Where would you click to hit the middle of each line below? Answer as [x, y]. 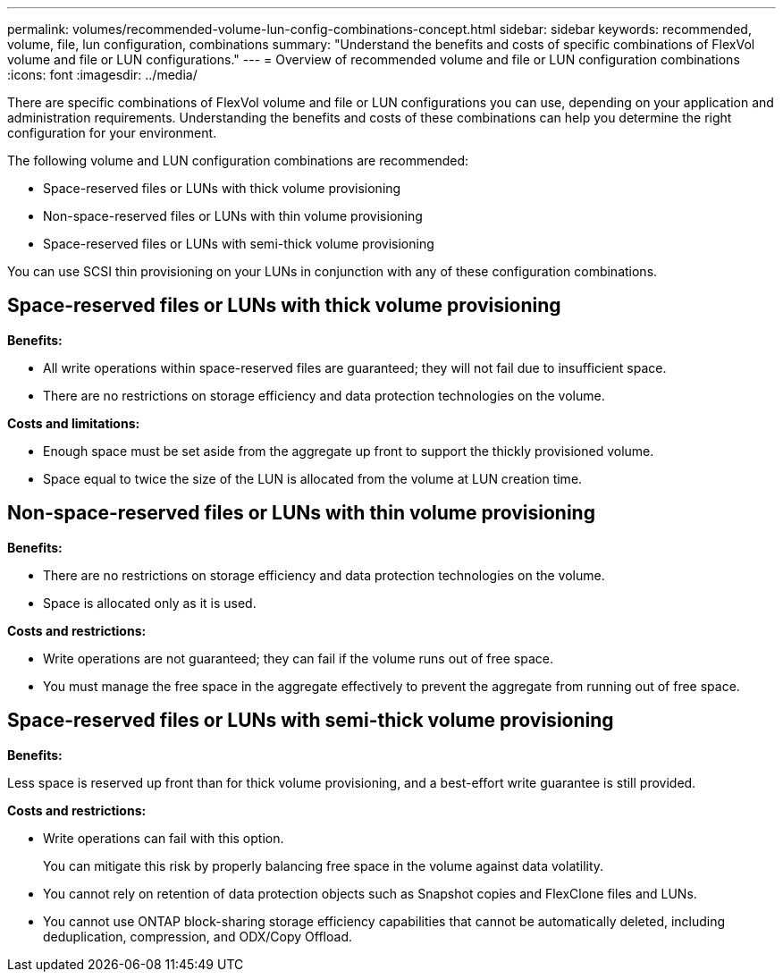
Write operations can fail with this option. [164, 838]
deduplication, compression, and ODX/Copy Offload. [198, 936]
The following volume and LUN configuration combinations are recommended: [238, 160]
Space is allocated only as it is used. [150, 603]
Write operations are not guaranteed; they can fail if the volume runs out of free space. [298, 658]
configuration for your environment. [112, 133]
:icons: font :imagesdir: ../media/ [102, 75]
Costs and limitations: [74, 423]
